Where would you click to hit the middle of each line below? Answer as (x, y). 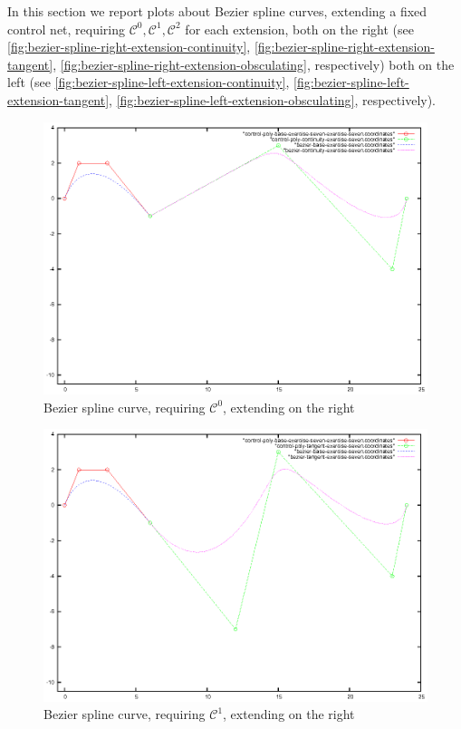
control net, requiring (67, 29)
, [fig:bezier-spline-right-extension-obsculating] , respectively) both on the (254, 64)
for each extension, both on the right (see (299, 29)
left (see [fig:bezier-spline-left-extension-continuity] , (149, 82)
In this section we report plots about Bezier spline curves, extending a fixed (217, 11)
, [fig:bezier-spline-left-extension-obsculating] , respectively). (273, 99)
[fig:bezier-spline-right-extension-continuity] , (129, 47)
